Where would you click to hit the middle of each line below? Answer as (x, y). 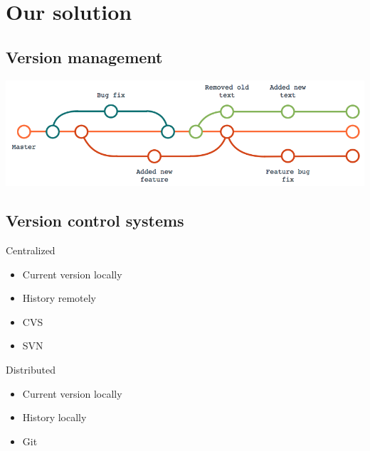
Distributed (31, 370)
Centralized (31, 250)
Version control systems (95, 221)
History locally (54, 417)
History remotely (59, 298)
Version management (84, 56)
